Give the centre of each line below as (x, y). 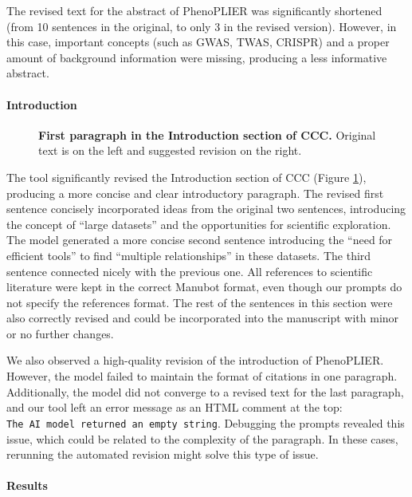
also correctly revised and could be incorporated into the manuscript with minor (203, 318)
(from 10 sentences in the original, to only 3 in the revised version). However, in (202, 26)
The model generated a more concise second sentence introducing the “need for (200, 240)
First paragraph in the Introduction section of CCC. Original (207, 134)
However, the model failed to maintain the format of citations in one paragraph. (202, 376)
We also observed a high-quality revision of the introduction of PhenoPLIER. (195, 360)
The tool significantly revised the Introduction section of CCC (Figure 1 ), (186, 177)
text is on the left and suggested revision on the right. (170, 150)
